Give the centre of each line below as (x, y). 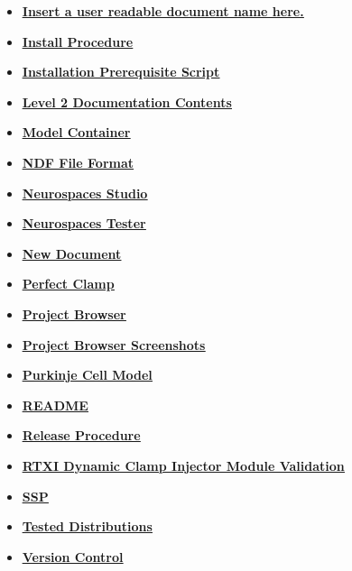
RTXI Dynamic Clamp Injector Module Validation (183, 465)
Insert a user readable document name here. (163, 11)
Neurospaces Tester (84, 223)
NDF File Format (78, 162)
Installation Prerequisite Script (121, 72)
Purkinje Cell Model (87, 375)
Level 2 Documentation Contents (127, 101)
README (55, 405)
